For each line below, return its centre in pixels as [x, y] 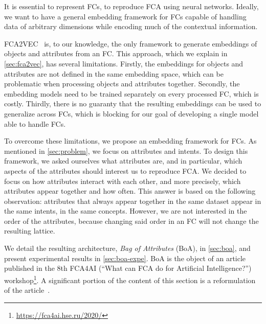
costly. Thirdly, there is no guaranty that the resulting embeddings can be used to [133, 103]
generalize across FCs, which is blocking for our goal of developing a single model [131, 113]
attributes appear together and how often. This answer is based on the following [130, 191]
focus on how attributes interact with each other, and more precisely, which [123, 181]
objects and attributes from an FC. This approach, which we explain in [116, 53]
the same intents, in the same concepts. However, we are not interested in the [126, 211]
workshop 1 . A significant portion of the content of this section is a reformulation [130, 279]
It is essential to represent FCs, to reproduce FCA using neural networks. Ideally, [131, 6]
